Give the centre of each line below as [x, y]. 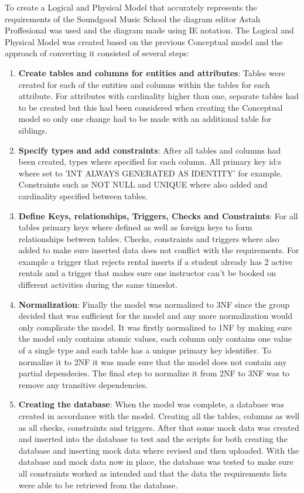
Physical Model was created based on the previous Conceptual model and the [144, 41]
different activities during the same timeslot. [98, 285]
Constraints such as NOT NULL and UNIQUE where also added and [143, 184]
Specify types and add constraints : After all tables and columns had [150, 150]
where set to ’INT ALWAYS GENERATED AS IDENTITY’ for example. [150, 173]
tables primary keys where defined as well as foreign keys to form [135, 227]
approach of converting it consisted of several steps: [97, 53]
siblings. [33, 130]
